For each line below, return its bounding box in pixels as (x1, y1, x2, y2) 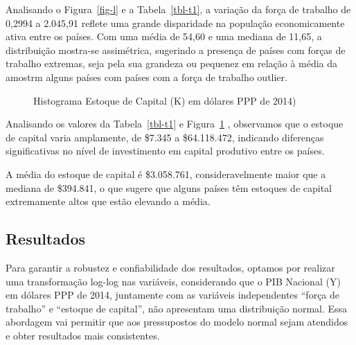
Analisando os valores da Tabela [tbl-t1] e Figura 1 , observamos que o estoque (6, 116, 344, 131)
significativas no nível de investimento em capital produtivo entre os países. (6, 143, 325, 158)
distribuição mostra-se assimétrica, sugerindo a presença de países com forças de (6, 42, 346, 57)
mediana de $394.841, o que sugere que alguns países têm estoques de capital (6, 180, 332, 195)
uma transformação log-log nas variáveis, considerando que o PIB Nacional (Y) (6, 274, 341, 288)
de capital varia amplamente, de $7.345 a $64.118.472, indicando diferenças (6, 130, 324, 144)
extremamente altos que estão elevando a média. (6, 194, 211, 209)
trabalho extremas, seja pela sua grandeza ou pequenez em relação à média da (6, 56, 338, 71)
